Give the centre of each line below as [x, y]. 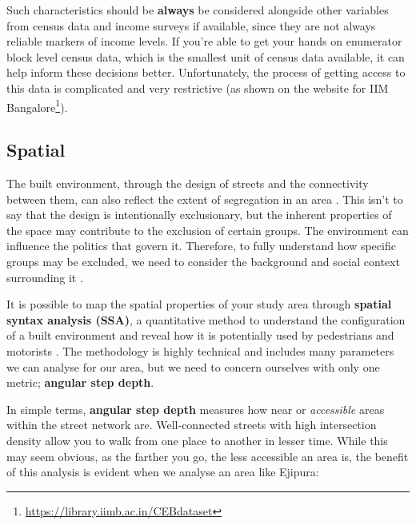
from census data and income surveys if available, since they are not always [191, 25]
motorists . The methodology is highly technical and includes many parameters [200, 350]
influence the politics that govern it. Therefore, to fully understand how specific [201, 246]
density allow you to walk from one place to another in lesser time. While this [197, 440]
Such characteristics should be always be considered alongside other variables [198, 10]
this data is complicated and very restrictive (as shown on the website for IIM [198, 87]
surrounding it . [45, 277]
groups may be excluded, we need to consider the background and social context [203, 261]
